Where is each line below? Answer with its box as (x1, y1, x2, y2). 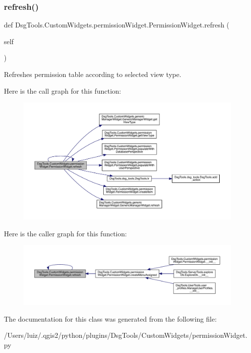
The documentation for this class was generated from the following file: (4, 313, 217, 324)
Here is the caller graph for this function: (4, 228, 127, 238)
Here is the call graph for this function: (4, 85, 121, 96)
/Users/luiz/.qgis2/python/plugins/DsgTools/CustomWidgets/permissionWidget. (4, 330, 248, 340)
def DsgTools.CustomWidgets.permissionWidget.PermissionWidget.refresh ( (4, 20, 229, 30)
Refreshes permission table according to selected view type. (4, 69, 182, 79)
